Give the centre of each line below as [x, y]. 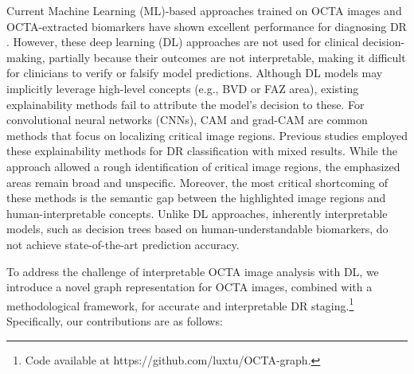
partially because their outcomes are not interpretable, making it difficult [227, 57]
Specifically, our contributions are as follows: [115, 320]
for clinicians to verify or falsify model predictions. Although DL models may [195, 73]
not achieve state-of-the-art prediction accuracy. [123, 244]
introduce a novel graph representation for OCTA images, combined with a [189, 287]
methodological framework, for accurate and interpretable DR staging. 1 [180, 304]
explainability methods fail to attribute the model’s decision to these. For [186, 104]
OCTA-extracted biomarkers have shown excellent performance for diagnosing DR [207, 26]
